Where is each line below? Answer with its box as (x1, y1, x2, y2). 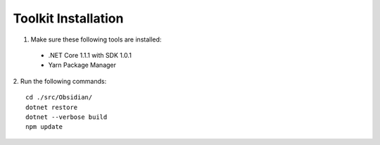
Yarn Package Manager (48, 61, 116, 70)
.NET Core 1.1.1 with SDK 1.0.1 (48, 51, 132, 59)
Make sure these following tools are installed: (30, 35, 162, 44)
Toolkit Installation (13, 11, 124, 26)
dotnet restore (25, 103, 78, 111)
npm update (25, 123, 63, 131)
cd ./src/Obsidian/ (25, 94, 93, 101)
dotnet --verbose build (25, 113, 108, 121)
